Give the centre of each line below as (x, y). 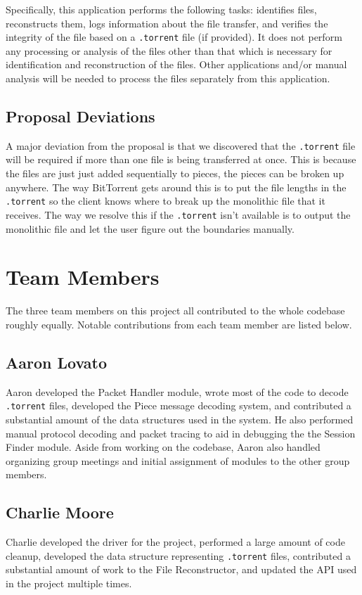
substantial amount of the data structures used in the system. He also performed (180, 419)
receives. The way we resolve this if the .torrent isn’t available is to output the (178, 214)
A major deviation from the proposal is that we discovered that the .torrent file (181, 145)
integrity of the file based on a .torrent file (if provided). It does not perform (174, 37)
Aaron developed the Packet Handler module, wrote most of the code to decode (177, 391)
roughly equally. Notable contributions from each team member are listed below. (179, 324)
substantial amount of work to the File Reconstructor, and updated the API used (181, 569)
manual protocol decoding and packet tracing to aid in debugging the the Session (181, 433)
